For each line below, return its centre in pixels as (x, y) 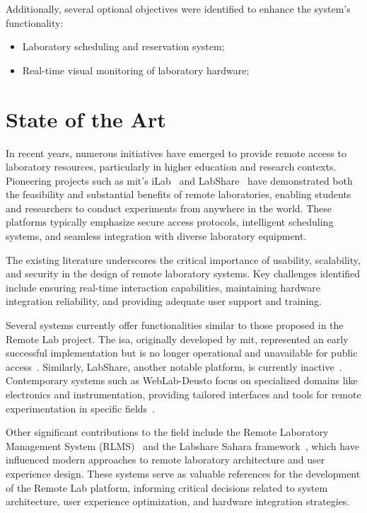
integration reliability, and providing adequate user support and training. (164, 301)
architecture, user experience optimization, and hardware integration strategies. (178, 501)
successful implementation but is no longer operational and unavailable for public (182, 353)
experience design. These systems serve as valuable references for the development (183, 473)
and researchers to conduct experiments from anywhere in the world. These (169, 208)
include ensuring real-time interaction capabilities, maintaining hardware (163, 287)
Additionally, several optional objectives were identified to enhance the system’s (178, 8)
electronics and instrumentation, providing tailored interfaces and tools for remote (183, 394)
